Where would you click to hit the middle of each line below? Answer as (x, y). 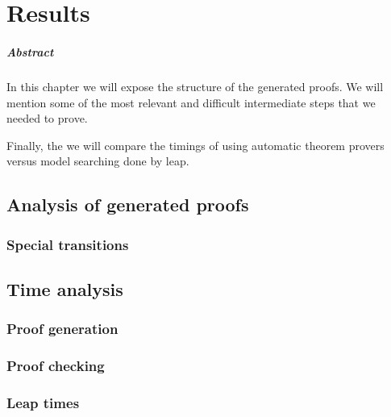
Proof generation (62, 329)
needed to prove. (47, 118)
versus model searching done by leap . (98, 161)
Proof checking (56, 366)
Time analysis (65, 288)
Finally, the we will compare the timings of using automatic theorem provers (195, 145)
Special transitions (68, 244)
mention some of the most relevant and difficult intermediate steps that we (191, 102)
